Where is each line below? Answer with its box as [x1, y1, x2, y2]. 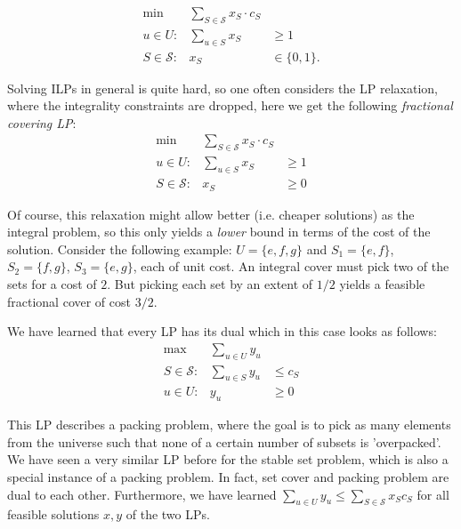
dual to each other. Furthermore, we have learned [7, 485, 277, 503]
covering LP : [7, 113, 77, 132]
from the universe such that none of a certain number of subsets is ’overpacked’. [7, 432, 441, 451]
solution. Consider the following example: [7, 239, 232, 258]
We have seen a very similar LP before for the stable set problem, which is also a [7, 450, 449, 469]
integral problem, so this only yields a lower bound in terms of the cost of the [7, 222, 431, 241]
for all [417, 485, 449, 503]
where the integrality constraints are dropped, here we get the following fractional [7, 96, 453, 115]
